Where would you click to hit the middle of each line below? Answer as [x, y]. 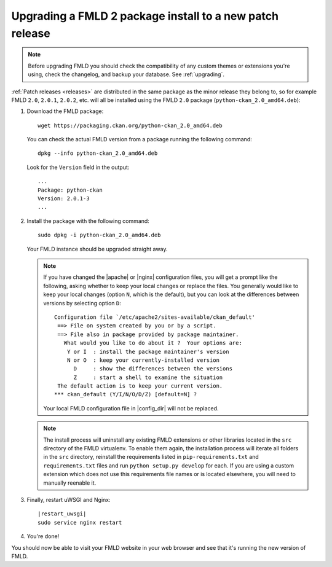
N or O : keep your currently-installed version [143, 360]
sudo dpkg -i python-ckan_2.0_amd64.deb [99, 235]
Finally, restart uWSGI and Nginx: [69, 499]
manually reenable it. [70, 483]
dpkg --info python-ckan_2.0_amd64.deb [98, 153]
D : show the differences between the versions [153, 369]
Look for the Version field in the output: [78, 167]
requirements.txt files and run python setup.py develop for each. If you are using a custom [169, 465]
